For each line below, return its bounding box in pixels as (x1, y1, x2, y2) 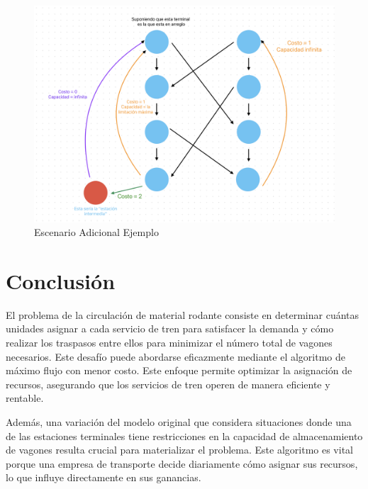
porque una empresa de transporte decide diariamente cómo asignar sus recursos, (6, 456, 358, 471)
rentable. (6, 390, 44, 405)
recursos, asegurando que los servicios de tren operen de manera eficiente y (6, 376, 330, 391)
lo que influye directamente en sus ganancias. (6, 470, 201, 485)
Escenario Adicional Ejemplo (34, 225, 159, 240)
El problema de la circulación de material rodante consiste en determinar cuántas (6, 307, 359, 322)
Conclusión (6, 266, 116, 295)
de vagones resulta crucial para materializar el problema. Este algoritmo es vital (6, 442, 353, 457)
